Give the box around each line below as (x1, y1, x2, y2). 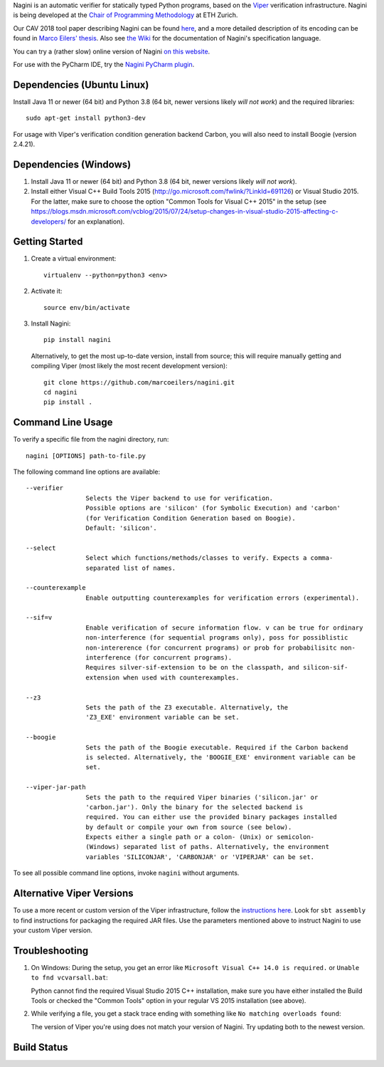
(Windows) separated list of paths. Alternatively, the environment (85, 843, 330, 851)
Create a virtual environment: (31, 254, 117, 263)
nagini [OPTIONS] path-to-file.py (26, 452, 146, 459)
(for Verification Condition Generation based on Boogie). (85, 514, 296, 522)
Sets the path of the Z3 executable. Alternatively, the (85, 703, 289, 712)
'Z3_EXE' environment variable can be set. (85, 713, 240, 722)
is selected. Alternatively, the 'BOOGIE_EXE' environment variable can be (85, 753, 356, 761)
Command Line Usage (13, 417, 113, 429)
